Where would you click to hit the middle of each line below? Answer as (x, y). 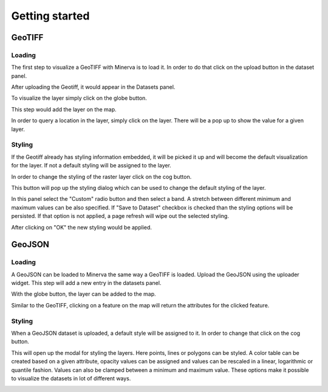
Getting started (50, 16)
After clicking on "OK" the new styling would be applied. (81, 227)
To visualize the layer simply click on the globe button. (79, 98)
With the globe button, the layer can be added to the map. (84, 294)
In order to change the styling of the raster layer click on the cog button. (101, 177)
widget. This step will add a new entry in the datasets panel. (86, 283)
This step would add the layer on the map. (64, 109)
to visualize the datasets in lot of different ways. (71, 378)
